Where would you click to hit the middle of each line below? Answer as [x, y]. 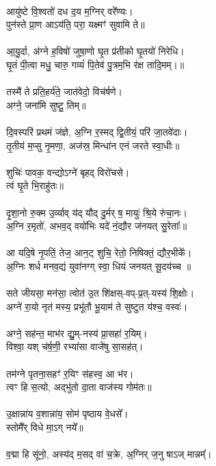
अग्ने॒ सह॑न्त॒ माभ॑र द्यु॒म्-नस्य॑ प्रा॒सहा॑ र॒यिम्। [77, 333]
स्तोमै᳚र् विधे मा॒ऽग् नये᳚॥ [45, 427]
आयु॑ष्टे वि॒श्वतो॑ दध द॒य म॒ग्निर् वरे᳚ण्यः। [70, 11]
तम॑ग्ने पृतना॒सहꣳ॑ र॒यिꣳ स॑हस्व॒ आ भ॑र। [70, 373]
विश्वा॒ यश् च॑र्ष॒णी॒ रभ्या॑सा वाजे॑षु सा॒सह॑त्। [75, 346]
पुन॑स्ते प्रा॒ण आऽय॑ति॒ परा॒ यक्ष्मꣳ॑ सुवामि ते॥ [76, 24]
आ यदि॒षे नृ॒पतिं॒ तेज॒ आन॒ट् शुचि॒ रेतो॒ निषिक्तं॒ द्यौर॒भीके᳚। [99, 253]
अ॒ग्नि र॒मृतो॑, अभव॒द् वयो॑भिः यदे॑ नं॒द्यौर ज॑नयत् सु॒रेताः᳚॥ [97, 226]
